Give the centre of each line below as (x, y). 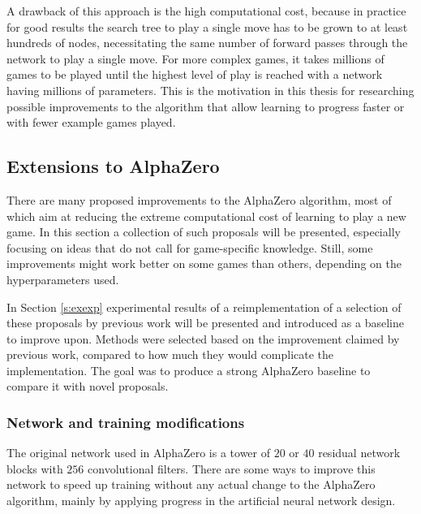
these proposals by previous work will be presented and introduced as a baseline (205, 323)
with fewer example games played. (91, 122)
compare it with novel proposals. (88, 386)
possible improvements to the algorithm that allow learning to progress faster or (206, 106)
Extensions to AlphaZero (113, 166)
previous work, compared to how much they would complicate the (170, 354)
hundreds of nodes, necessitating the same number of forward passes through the (207, 43)
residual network (359, 453)
